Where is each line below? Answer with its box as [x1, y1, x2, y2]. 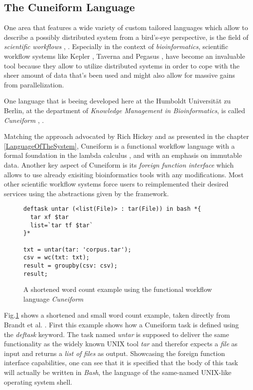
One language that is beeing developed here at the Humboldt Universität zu [4, 96, 231, 106]
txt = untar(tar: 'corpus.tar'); [23, 246, 131, 253]
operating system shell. [4, 376, 72, 387]
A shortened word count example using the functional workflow [23, 284, 212, 294]
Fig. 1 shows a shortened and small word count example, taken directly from [4, 310, 230, 320]
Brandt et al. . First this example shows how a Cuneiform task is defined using [4, 319, 239, 329]
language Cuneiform [23, 293, 84, 304]
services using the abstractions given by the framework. [4, 188, 169, 198]
